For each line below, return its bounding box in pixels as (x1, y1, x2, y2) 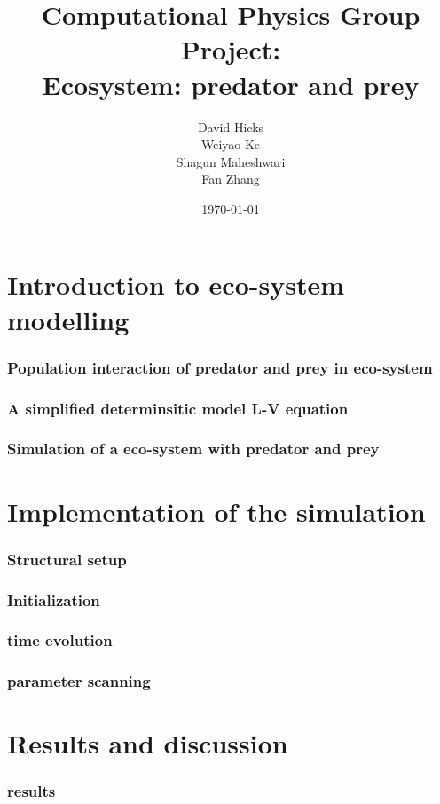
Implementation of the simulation (7, 493, 426, 529)
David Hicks (197, 117, 264, 136)
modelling (7, 301, 130, 337)
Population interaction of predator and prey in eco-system (7, 356, 433, 378)
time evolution (7, 629, 113, 651)
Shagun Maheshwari (176, 152, 286, 170)
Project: (180, 31, 281, 67)
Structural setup (7, 548, 127, 570)
